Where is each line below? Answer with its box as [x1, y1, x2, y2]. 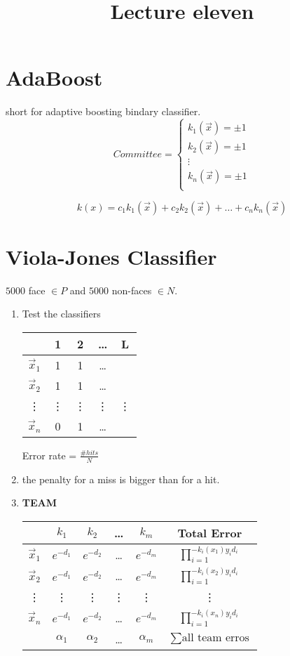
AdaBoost [6, 63, 103, 92]
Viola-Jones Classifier [6, 242, 217, 270]
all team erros [181, 632, 249, 644]
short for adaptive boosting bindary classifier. [6, 104, 201, 119]
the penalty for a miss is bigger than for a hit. [22, 471, 220, 486]
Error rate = [22, 447, 77, 462]
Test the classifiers [22, 306, 101, 321]
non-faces [111, 282, 152, 297]
